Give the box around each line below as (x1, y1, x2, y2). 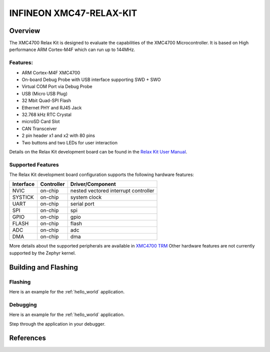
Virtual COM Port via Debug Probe (21, 83, 92, 89)
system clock (70, 194, 102, 201)
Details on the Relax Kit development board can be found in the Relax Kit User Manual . (9, 148, 187, 154)
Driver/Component (70, 180, 116, 187)
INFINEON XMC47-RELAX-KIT (9, 7, 137, 18)
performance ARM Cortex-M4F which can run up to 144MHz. (9, 46, 135, 52)
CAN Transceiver (21, 125, 57, 131)
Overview (9, 26, 40, 35)
